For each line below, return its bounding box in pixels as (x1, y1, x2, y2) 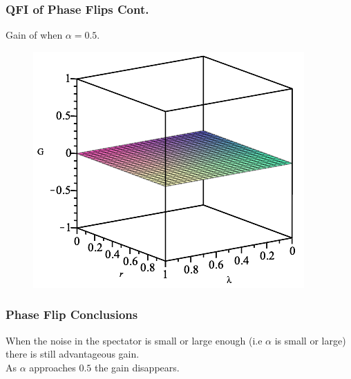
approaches (29, 360, 76, 374)
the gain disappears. (94, 360, 180, 374)
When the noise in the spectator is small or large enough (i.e (6, 333, 263, 347)
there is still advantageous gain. (6, 347, 140, 361)
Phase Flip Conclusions (6, 306, 138, 323)
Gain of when (6, 28, 63, 42)
